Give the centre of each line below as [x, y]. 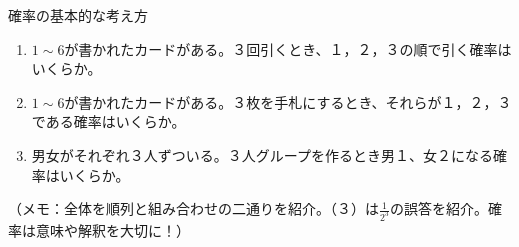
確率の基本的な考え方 [78, 15]
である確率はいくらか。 [108, 121]
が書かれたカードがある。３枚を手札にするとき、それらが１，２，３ [288, 101]
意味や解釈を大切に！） [112, 230]
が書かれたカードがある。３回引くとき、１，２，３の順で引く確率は [288, 48]
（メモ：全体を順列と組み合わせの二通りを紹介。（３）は [193, 208]
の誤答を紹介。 [438, 208]
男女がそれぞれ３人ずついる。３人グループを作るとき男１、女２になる [262, 154]
